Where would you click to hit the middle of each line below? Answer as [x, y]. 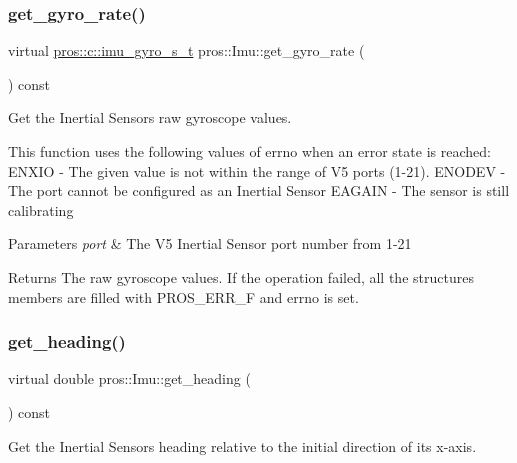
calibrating [41, 209]
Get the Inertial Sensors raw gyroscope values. [150, 117]
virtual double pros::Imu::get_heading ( [129, 378]
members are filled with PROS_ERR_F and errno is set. [183, 296]
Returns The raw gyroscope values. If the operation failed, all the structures [241, 276]
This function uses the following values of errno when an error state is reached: [249, 151]
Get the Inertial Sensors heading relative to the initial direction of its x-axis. [242, 445]
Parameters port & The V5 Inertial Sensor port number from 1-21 [210, 243]
